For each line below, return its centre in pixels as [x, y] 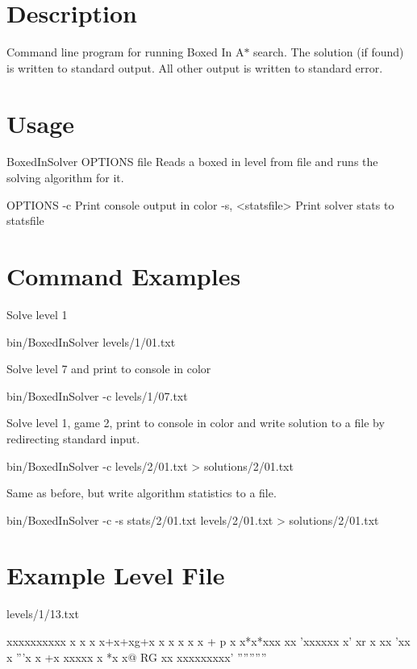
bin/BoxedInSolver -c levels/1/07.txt [97, 395]
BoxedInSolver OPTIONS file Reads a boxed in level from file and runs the [192, 162]
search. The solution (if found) [329, 52]
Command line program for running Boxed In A [125, 52]
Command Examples [124, 276]
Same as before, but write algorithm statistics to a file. [142, 493]
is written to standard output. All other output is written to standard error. [195, 67]
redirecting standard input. [73, 438]
